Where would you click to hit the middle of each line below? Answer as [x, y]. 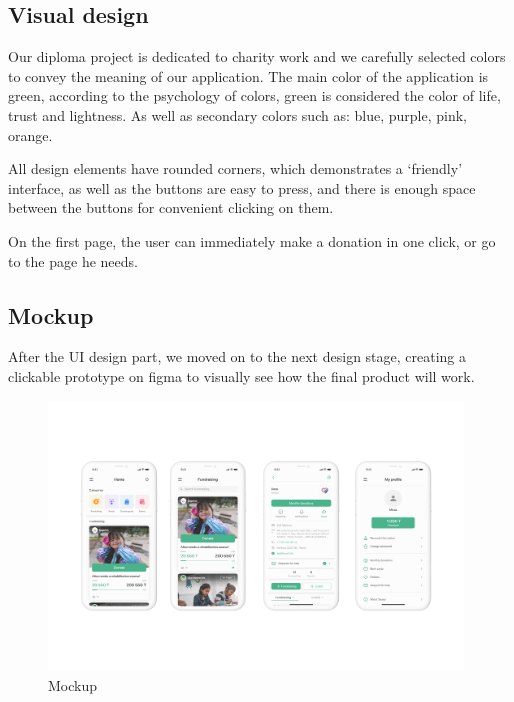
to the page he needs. [73, 260]
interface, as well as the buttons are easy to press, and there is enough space [242, 187]
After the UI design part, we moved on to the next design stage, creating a [237, 356]
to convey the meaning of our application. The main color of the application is [248, 75]
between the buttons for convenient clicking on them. [171, 207]
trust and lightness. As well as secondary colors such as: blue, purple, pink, [237, 114]
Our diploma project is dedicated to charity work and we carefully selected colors [257, 56]
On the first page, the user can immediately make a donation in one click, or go [252, 240]
